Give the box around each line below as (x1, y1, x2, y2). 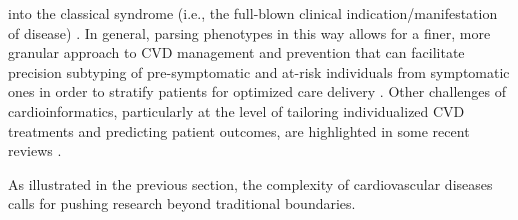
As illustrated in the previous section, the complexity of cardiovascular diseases (8, 173, 493, 194)
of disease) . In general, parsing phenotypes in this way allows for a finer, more (8, 22, 491, 43)
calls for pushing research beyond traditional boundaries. (8, 193, 356, 214)
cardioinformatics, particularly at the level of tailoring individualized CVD (8, 100, 465, 121)
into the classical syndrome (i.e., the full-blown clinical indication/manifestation (8, 3, 498, 23)
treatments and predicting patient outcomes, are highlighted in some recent (8, 120, 470, 141)
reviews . (8, 140, 62, 161)
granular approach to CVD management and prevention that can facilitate (8, 42, 465, 63)
